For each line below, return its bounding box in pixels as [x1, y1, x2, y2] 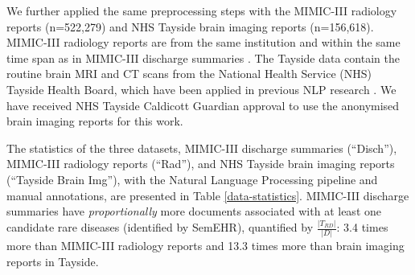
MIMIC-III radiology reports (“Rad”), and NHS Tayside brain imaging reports [6, 155, 395, 172]
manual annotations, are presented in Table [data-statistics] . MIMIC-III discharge [6, 187, 409, 203]
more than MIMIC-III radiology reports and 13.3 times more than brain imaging [6, 237, 405, 254]
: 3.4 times [336, 219, 388, 236]
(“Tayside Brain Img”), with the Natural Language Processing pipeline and [6, 170, 378, 187]
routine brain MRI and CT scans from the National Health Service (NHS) [6, 65, 372, 82]
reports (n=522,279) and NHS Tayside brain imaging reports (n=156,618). [6, 18, 374, 35]
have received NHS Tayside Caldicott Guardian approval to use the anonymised [6, 96, 400, 113]
